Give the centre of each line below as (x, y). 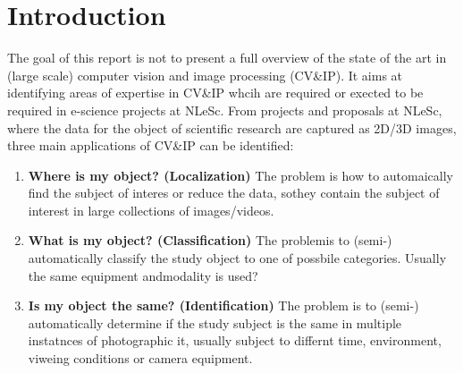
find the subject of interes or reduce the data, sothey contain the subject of (234, 193)
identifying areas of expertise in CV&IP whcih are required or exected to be (215, 93)
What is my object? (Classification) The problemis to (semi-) (210, 240)
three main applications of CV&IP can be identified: (151, 145)
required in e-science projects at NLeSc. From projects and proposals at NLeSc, (225, 110)
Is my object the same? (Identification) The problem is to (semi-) (223, 305)
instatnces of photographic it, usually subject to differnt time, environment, (235, 340)
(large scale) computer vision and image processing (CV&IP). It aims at (205, 75)
